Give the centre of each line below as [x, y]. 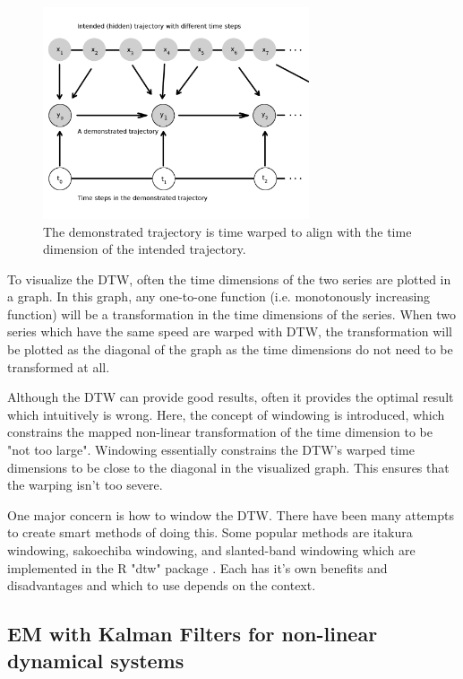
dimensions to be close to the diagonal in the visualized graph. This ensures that [228, 467]
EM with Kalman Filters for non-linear [193, 634]
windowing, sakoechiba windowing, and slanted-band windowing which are [211, 550]
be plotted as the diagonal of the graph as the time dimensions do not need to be [230, 349]
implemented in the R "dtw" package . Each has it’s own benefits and [197, 567]
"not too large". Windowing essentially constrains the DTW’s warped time [211, 450]
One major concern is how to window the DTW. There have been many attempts [231, 514]
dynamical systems [96, 660]
